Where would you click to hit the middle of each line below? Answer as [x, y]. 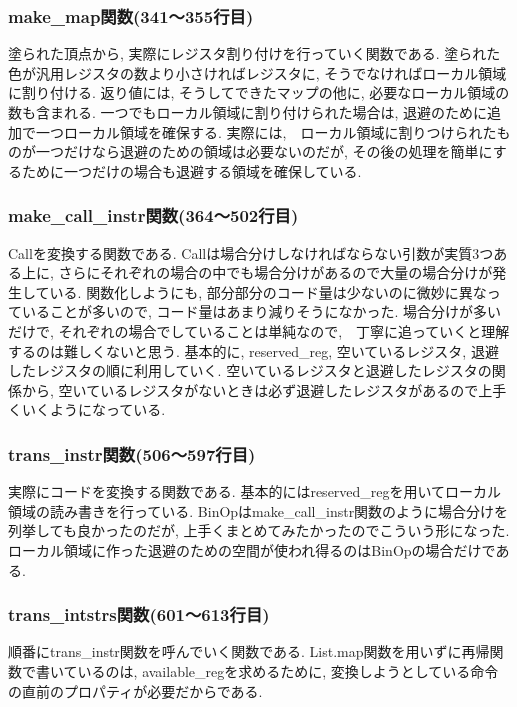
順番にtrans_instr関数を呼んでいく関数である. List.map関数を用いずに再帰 [249, 651]
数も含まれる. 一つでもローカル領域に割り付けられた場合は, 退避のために [248, 112]
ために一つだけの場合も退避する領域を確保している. [191, 170]
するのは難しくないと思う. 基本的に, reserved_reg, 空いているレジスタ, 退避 [253, 350]
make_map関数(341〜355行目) [131, 15]
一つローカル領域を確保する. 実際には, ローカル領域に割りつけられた [266, 131]
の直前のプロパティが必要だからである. [135, 690]
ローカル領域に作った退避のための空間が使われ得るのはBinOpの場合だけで [252, 549]
